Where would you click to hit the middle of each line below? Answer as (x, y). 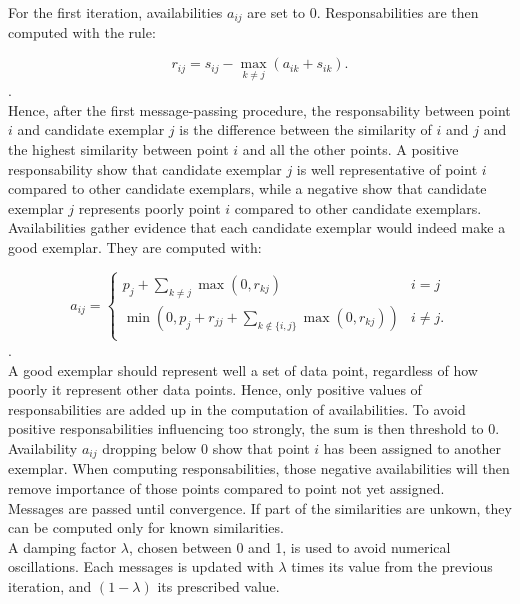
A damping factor (62, 546)
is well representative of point (387, 168)
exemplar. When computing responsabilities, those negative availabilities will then (259, 468)
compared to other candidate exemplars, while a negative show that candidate (247, 188)
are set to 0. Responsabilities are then (363, 12)
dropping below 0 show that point (206, 447)
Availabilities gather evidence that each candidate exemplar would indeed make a (257, 227)
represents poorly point (149, 207)
